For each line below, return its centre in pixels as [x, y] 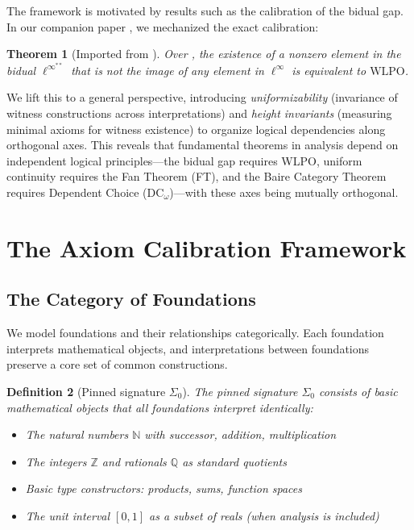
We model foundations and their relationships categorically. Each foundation [195, 333]
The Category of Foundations [131, 299]
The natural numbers [77, 434]
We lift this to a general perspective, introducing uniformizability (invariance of [202, 97]
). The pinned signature [240, 391]
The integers [56, 461]
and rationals [134, 461]
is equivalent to [329, 70]
